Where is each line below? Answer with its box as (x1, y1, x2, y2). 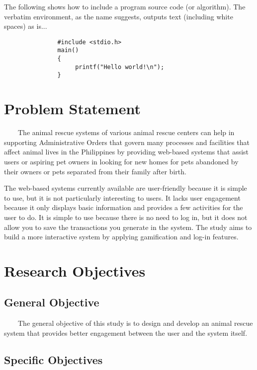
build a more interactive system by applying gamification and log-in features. (4, 231, 239, 242)
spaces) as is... (4, 21, 47, 31)
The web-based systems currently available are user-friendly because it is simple (4, 183, 247, 193)
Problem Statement (4, 98, 141, 119)
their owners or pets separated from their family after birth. (4, 166, 186, 176)
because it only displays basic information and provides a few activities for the (4, 202, 243, 213)
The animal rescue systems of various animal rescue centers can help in (17, 127, 235, 138)
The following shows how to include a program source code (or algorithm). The (4, 1, 246, 11)
